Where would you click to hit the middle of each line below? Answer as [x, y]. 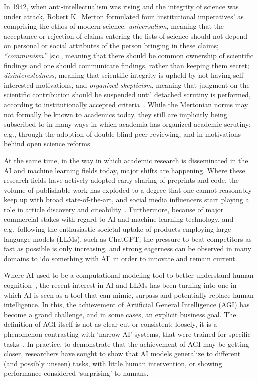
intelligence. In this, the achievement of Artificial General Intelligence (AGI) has [127, 304]
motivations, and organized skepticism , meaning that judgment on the [143, 85]
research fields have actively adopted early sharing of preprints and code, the [121, 180]
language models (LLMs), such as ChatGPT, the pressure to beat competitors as [128, 238]
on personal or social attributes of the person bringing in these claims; [112, 46]
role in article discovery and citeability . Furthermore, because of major [114, 209]
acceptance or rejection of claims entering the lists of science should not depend [126, 36]
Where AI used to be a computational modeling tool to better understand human [129, 275]
